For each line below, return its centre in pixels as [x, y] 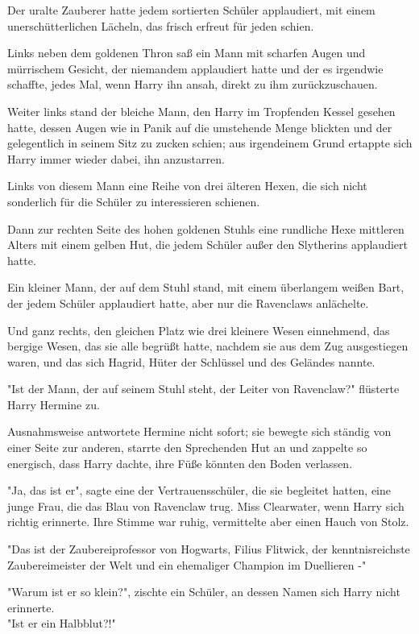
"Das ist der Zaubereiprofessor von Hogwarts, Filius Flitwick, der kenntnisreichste [209, 549]
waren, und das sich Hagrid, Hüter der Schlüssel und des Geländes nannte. [191, 361]
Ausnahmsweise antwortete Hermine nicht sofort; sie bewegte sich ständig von [199, 431]
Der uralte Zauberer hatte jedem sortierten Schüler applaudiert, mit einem [191, 10]
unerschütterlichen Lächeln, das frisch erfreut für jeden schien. [161, 25]
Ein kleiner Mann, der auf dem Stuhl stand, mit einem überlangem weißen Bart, [206, 287]
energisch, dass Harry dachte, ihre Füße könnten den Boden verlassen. [180, 463]
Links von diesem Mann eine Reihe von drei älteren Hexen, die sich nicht [187, 186]
